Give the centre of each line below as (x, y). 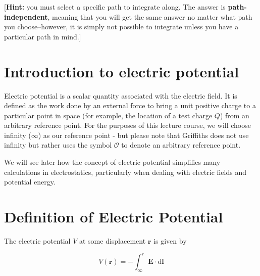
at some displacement (112, 240)
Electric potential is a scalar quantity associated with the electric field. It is (121, 95)
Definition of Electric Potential (114, 217)
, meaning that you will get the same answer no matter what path (150, 16)
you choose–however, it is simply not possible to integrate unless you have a (121, 27)
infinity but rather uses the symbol (58, 145)
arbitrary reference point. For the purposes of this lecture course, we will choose (127, 125)
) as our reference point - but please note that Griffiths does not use (143, 135)
